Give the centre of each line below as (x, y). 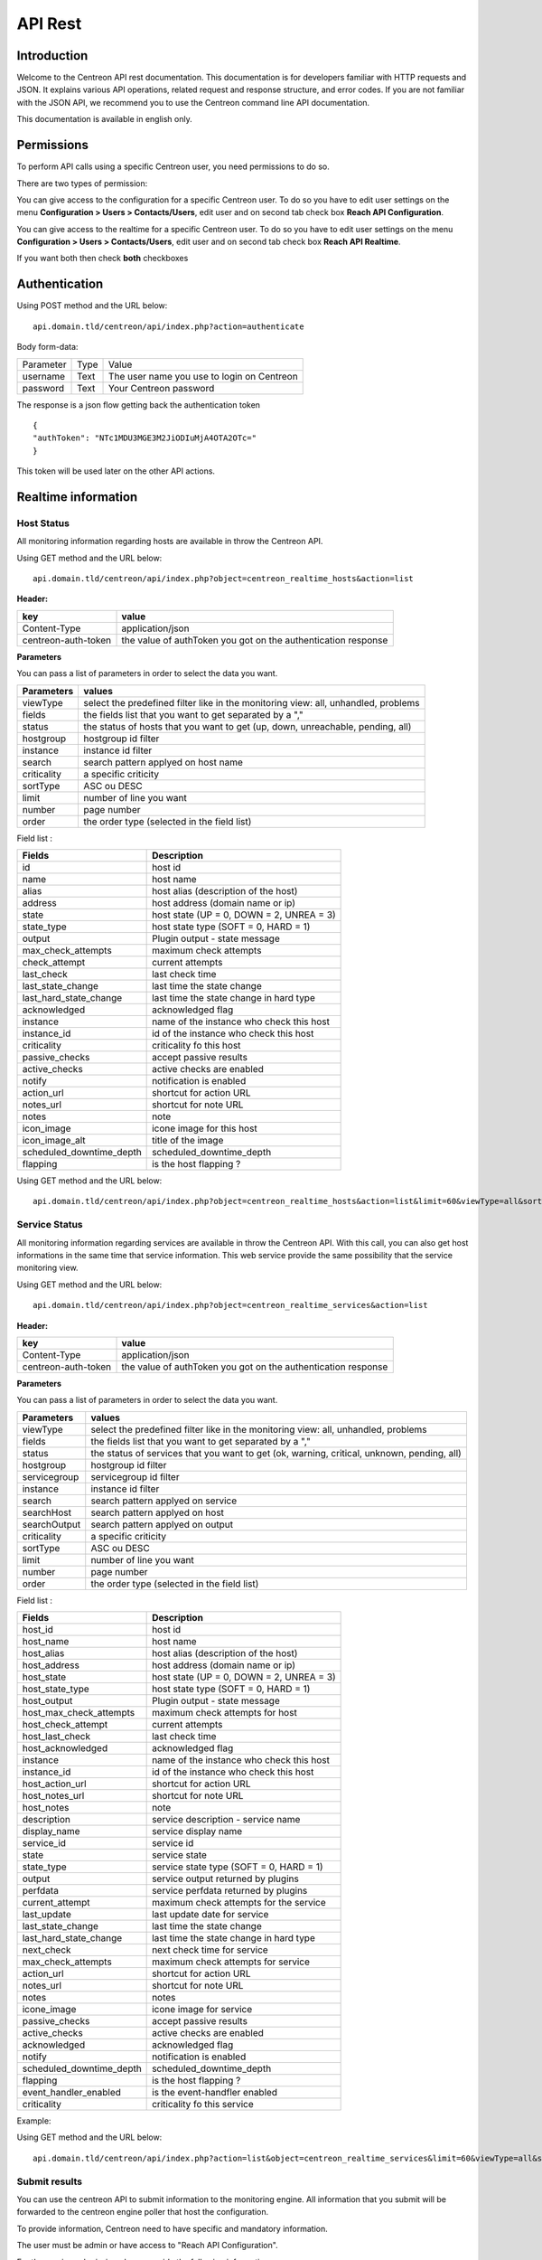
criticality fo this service (203, 2105)
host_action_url (54, 1784)
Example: (34, 2121)
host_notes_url (53, 1796)
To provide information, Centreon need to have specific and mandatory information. (173, 2228)
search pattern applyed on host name (164, 762)
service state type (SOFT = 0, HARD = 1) (238, 1867)
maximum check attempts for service (231, 1962)
